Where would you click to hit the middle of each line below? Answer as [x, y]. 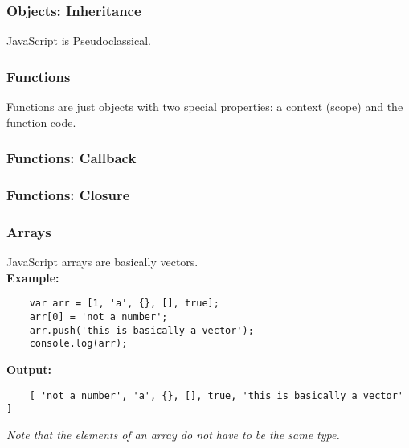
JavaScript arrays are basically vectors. [102, 262]
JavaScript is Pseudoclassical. [79, 41]
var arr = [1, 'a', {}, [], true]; [124, 304]
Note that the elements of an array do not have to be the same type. [173, 434]
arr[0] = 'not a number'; [98, 316]
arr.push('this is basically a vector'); [141, 330]
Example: [33, 277]
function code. [41, 122]
